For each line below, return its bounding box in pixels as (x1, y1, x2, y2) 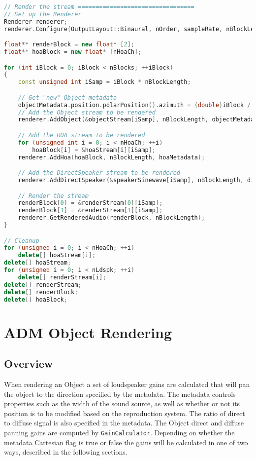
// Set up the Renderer (4, 10, 82, 18)
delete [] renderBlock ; (4, 288, 78, 296)
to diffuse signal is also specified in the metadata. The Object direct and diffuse (4, 418, 244, 428)
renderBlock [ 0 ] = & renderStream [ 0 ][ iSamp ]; (18, 199, 163, 207)
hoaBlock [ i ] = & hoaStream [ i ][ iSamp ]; (32, 146, 156, 153)
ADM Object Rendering (4, 322, 172, 342)
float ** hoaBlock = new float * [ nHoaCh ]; (4, 48, 142, 56)
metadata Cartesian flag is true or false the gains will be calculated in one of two (4, 437, 248, 447)
